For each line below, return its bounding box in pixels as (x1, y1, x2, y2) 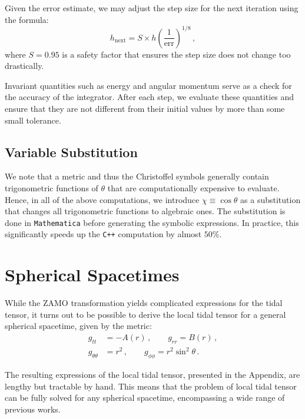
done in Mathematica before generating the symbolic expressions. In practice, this (5, 216, 299, 228)
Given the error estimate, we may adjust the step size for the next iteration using (5, 2, 299, 14)
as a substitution (240, 193, 301, 205)
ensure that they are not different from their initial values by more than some (5, 102, 285, 115)
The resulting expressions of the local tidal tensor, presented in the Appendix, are (5, 368, 300, 381)
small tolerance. (5, 114, 61, 126)
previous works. (5, 403, 61, 415)
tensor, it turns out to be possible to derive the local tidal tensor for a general (5, 308, 286, 320)
